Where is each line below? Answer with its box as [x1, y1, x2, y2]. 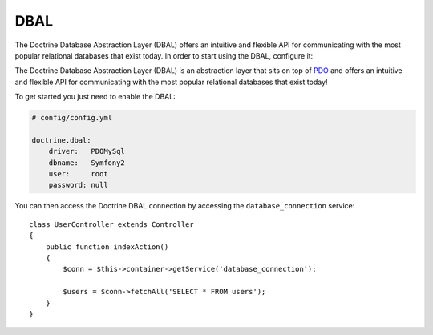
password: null [48, 180, 108, 190]
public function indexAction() [45, 242, 169, 252]
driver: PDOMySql [48, 147, 126, 156]
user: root [48, 169, 108, 179]
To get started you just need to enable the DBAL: [14, 92, 176, 102]
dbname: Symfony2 [48, 158, 126, 167]
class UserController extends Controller [29, 220, 194, 228]
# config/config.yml [31, 113, 112, 123]
